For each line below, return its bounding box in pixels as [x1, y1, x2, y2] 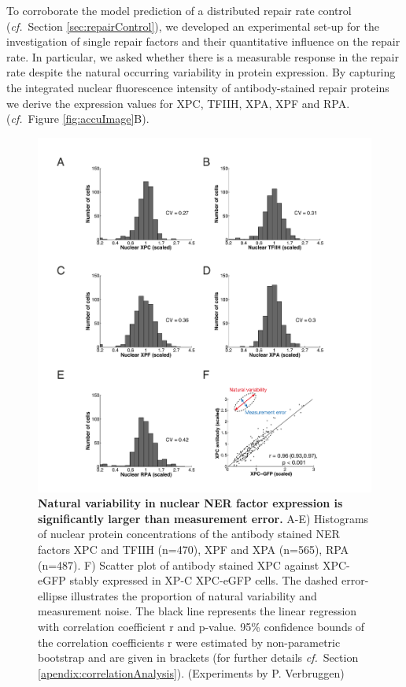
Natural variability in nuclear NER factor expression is [38, 495, 343, 511]
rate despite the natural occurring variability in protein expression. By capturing [6, 64, 396, 80]
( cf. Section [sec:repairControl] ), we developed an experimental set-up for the [6, 17, 379, 34]
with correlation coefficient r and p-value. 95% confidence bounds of [38, 618, 365, 635]
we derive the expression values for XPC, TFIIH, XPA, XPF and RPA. [6, 95, 350, 111]
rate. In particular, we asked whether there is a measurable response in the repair [6, 48, 399, 65]
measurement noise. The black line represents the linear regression [38, 603, 357, 619]
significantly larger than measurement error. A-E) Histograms [38, 510, 369, 526]
